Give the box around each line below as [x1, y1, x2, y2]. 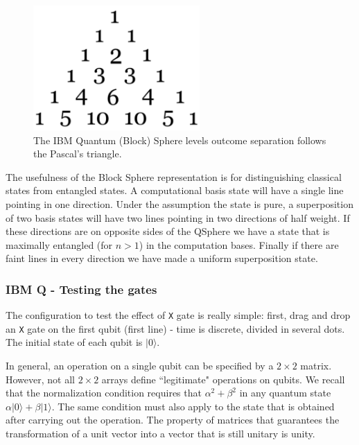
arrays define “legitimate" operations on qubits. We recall [101, 372, 345, 386]
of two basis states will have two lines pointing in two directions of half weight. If [6, 210, 350, 225]
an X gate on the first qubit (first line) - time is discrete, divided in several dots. [6, 321, 345, 335]
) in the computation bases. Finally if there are [139, 237, 339, 252]
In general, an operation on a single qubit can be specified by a [6, 358, 274, 373]
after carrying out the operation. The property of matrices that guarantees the [6, 412, 340, 427]
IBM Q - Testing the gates [6, 280, 157, 297]
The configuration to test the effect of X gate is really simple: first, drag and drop [6, 308, 351, 322]
